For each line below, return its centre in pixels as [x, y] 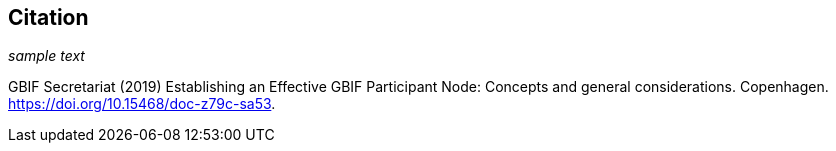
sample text [46, 56]
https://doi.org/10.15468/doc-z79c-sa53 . [142, 104]
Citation [48, 17]
